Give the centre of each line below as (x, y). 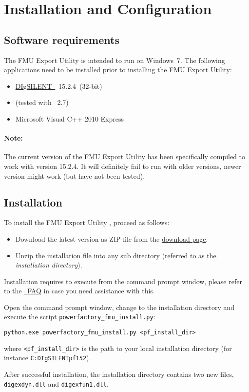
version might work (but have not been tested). (75, 175)
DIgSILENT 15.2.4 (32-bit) (59, 86)
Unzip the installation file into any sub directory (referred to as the (116, 255)
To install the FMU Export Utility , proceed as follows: (87, 222)
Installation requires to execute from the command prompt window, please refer (123, 281)
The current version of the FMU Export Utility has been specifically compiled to (125, 156)
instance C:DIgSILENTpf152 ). (48, 358)
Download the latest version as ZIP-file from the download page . (112, 238)
